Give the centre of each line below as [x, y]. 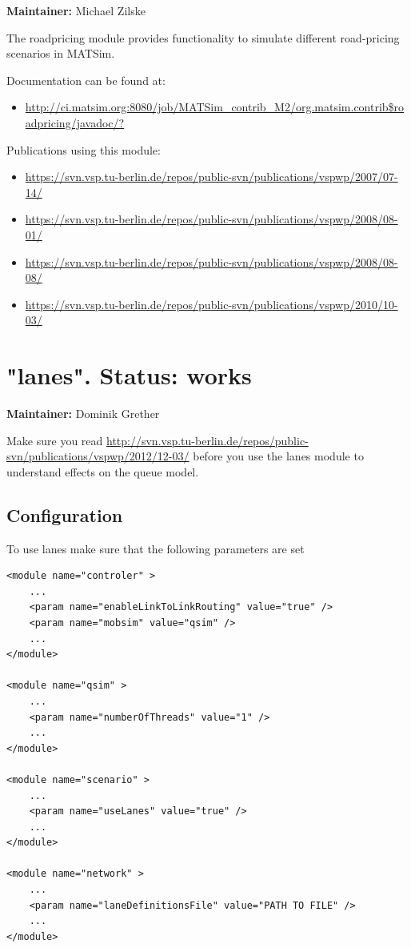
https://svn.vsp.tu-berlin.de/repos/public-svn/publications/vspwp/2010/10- [211, 304]
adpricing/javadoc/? [75, 122]
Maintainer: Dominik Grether [83, 414]
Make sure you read [55, 440]
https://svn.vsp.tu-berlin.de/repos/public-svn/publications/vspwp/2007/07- [211, 177]
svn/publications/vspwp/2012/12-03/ [98, 456]
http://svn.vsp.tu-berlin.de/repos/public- [207, 440]
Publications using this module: [84, 149]
